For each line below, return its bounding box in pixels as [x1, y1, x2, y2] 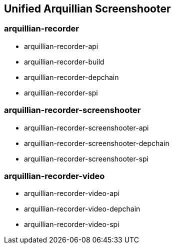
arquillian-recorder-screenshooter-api [24, 123, 149, 132]
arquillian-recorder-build [24, 57, 104, 66]
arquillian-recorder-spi [24, 88, 98, 97]
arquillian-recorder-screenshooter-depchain [24, 138, 169, 147]
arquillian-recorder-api [24, 41, 98, 50]
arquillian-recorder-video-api [24, 189, 120, 198]
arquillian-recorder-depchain [24, 72, 119, 81]
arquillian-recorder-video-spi [24, 220, 119, 229]
